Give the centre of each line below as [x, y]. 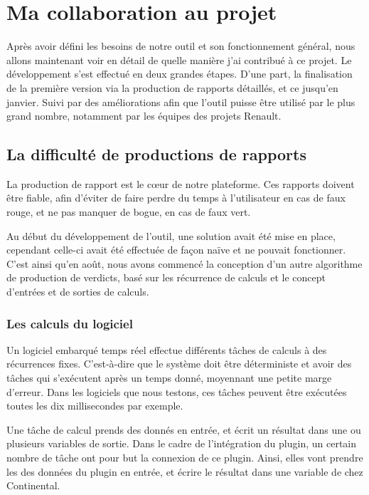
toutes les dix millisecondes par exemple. [95, 406]
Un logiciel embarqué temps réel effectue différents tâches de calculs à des [167, 349]
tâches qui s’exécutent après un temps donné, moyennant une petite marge [169, 378]
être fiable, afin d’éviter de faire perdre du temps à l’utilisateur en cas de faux [176, 198]
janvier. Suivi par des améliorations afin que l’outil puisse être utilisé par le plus [181, 101]
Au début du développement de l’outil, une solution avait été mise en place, [171, 235]
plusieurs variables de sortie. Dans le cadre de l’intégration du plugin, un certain [182, 443]
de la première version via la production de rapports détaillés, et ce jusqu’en [172, 87]
